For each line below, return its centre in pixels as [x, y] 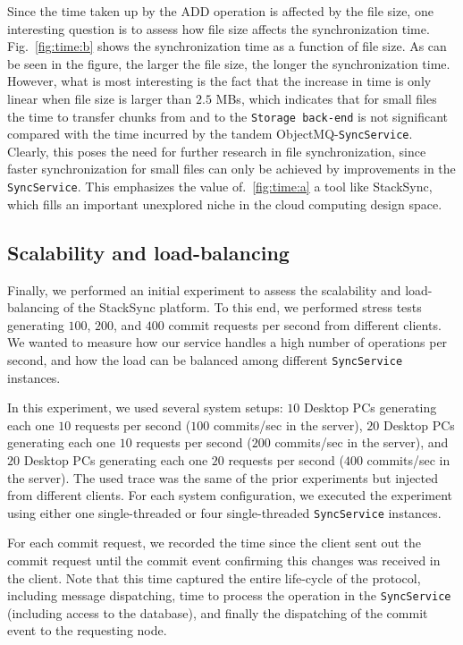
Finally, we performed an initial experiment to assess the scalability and [204, 289]
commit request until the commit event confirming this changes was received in [224, 560]
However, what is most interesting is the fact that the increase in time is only [219, 81]
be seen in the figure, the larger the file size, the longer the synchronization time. [229, 63]
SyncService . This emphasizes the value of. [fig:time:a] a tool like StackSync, [220, 187]
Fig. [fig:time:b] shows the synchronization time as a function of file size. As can [227, 46]
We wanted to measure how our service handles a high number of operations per [227, 342]
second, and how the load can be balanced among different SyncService [205, 359]
